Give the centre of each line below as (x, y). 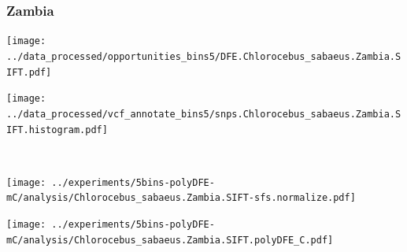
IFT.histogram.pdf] (57, 130)
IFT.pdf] (29, 72)
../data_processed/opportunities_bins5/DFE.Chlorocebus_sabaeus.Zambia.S (204, 56)
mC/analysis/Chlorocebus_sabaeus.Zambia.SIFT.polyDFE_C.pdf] (170, 240)
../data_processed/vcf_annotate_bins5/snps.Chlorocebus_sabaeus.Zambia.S (204, 114)
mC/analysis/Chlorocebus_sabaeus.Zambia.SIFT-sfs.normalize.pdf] (181, 198)
